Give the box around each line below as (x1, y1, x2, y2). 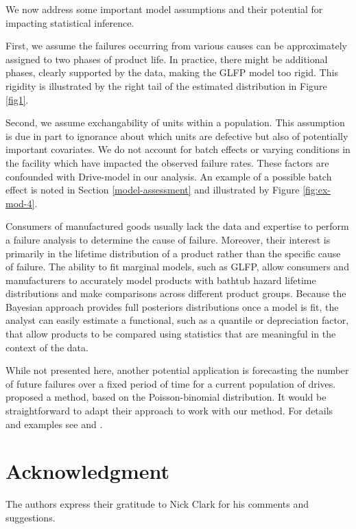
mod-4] (5, 196, 35, 210)
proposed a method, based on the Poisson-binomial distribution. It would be (5, 390, 327, 404)
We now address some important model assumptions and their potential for (5, 2, 323, 16)
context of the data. (5, 340, 88, 354)
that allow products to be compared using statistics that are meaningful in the (5, 327, 336, 341)
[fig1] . (5, 92, 29, 106)
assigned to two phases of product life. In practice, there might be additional (5, 51, 328, 66)
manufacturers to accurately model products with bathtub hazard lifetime (5, 272, 316, 287)
